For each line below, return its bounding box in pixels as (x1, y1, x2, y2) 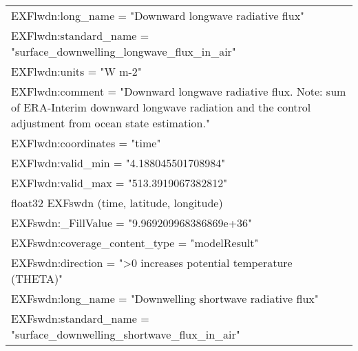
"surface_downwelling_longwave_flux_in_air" (11, 43, 236, 59)
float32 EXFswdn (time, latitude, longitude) (11, 195, 223, 211)
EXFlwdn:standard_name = (11, 28, 149, 43)
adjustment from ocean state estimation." (11, 115, 210, 131)
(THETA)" (11, 270, 63, 286)
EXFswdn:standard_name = (11, 310, 149, 326)
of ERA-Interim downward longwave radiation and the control (11, 99, 311, 115)
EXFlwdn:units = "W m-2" (11, 63, 142, 79)
